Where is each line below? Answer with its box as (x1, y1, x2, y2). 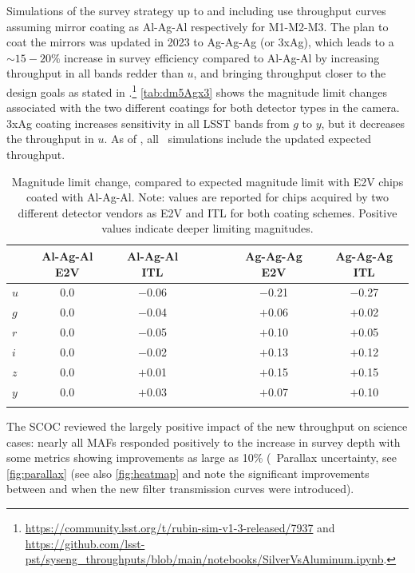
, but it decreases (321, 114, 405, 131)
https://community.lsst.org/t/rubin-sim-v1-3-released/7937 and (25, 519, 335, 535)
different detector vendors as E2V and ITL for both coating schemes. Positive (18, 204, 397, 221)
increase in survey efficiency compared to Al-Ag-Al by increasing (64, 49, 380, 66)
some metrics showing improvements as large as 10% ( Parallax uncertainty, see (6, 449, 397, 466)
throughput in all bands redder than (6, 65, 184, 82)
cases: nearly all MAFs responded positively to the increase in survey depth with (6, 433, 401, 450)
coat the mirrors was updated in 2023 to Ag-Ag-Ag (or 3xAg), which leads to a (6, 34, 394, 50)
